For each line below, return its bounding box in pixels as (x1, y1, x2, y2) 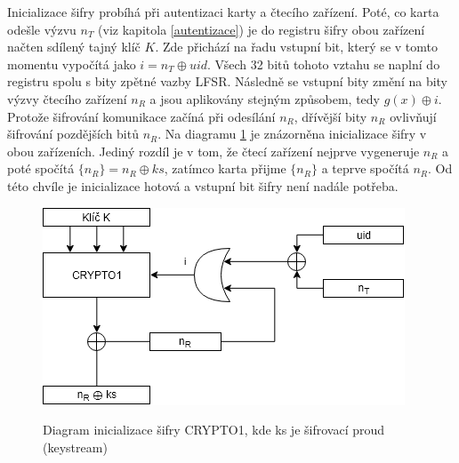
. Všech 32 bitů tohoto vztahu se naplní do (207, 54, 440, 73)
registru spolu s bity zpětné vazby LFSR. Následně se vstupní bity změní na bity (7, 72, 448, 91)
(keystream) (43, 437, 108, 456)
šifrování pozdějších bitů (7, 124, 139, 143)
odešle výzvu (7, 20, 76, 38)
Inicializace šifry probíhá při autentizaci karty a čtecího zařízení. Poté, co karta (7, 3, 439, 20)
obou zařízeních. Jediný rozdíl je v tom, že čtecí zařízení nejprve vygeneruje (7, 141, 420, 160)
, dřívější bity (294, 107, 367, 125)
